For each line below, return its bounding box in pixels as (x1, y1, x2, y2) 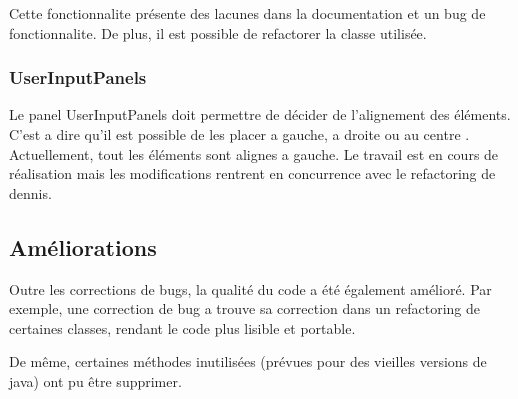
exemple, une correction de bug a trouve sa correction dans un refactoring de (9, 298, 480, 319)
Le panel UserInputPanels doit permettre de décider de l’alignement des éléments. (9, 104, 511, 125)
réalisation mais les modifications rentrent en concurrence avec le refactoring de (9, 163, 496, 184)
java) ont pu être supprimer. (9, 370, 182, 391)
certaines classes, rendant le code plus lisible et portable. (9, 317, 356, 338)
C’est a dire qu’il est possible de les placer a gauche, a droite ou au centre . (9, 124, 470, 144)
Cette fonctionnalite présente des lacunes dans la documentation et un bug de (9, 3, 486, 23)
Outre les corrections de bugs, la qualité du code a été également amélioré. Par (9, 278, 492, 299)
